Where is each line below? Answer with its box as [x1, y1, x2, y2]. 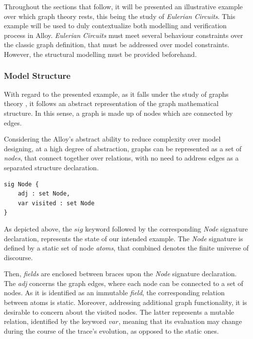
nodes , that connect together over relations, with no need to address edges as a [4, 153, 239, 163]
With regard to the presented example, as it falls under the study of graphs [4, 89, 229, 99]
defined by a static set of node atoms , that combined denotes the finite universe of [4, 243, 249, 253]
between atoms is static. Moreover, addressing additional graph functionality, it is [4, 297, 247, 307]
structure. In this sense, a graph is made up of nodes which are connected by [4, 107, 233, 118]
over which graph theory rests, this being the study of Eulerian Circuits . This [4, 11, 235, 21]
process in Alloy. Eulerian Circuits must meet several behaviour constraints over [4, 30, 243, 40]
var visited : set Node [18, 199, 95, 207]
